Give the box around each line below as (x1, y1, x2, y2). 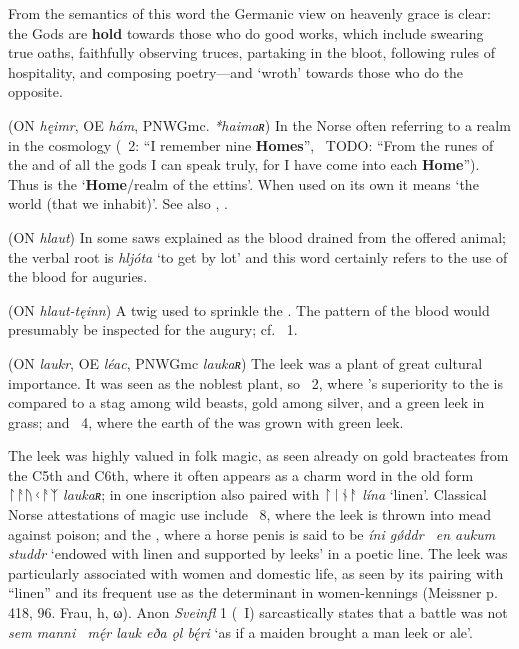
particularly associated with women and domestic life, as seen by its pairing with (8, 562, 504, 583)
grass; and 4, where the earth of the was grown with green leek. (8, 411, 404, 432)
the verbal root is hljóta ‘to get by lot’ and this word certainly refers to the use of (8, 246, 508, 267)
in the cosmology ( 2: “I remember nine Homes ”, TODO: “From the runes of (8, 134, 494, 155)
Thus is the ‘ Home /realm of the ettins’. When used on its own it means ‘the (8, 173, 479, 194)
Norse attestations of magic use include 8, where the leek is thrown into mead (8, 504, 492, 525)
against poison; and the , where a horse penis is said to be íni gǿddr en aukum (8, 523, 496, 544)
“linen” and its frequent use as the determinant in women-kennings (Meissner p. (8, 582, 498, 603)
